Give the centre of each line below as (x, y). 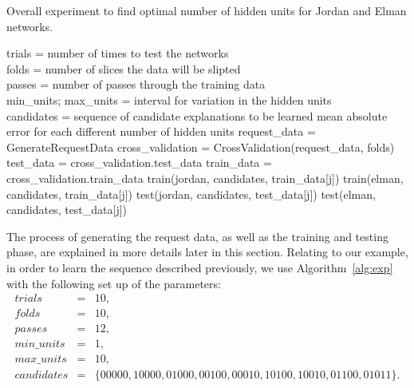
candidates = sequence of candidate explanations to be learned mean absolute (197, 115)
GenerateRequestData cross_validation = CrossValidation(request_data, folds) (201, 146)
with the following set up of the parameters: (114, 283)
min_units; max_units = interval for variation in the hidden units (169, 99)
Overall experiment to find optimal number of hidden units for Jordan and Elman (207, 10)
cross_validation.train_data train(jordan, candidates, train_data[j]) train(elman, (205, 178)
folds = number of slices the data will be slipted (124, 68)
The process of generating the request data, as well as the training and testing (197, 236)
